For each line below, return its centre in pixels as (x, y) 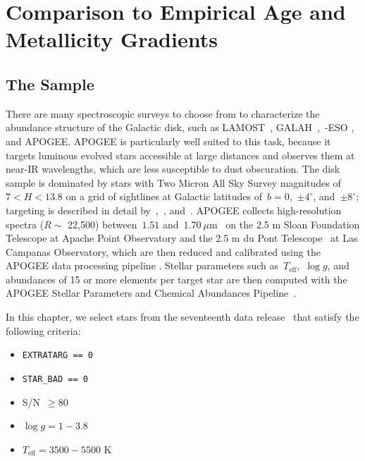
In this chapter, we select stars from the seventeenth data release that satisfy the (182, 317)
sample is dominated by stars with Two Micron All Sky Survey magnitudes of (173, 182)
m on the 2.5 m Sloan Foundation (285, 224)
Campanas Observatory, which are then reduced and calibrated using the (163, 251)
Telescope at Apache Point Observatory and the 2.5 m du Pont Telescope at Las (182, 238)
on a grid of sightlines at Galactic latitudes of (164, 196)
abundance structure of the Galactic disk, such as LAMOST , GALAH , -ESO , (180, 127)
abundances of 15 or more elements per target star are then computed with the (177, 279)
